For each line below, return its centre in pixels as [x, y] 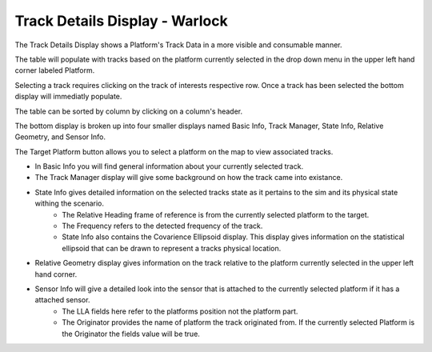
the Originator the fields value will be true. [131, 334]
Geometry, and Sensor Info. [60, 137]
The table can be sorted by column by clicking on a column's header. [129, 111]
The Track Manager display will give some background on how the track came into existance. [189, 178]
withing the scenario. [69, 203]
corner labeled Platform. [55, 70]
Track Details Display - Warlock [121, 21]
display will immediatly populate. [68, 97]
